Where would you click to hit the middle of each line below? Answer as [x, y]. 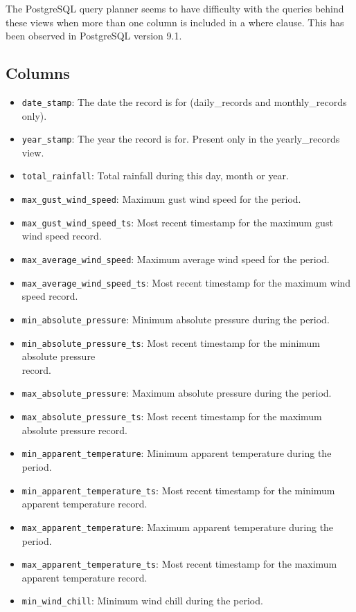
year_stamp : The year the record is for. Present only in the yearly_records [181, 139]
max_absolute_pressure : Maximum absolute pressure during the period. [177, 393]
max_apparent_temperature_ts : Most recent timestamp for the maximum [179, 564]
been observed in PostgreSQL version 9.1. [94, 36]
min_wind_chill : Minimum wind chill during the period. [142, 601]
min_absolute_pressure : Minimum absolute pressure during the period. [176, 319]
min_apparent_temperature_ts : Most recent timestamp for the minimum [178, 490]
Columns [38, 73]
